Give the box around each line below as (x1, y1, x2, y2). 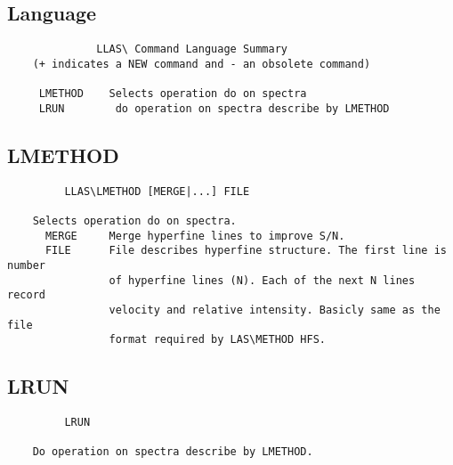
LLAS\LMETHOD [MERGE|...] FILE (64, 184, 250, 198)
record (7, 289, 45, 302)
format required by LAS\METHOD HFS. (109, 333, 326, 347)
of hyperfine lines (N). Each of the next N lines (109, 273, 416, 287)
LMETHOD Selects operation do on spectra (38, 87, 307, 101)
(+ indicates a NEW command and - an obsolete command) (32, 57, 371, 70)
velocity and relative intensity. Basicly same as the (109, 303, 441, 316)
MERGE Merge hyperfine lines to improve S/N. (44, 229, 345, 242)
